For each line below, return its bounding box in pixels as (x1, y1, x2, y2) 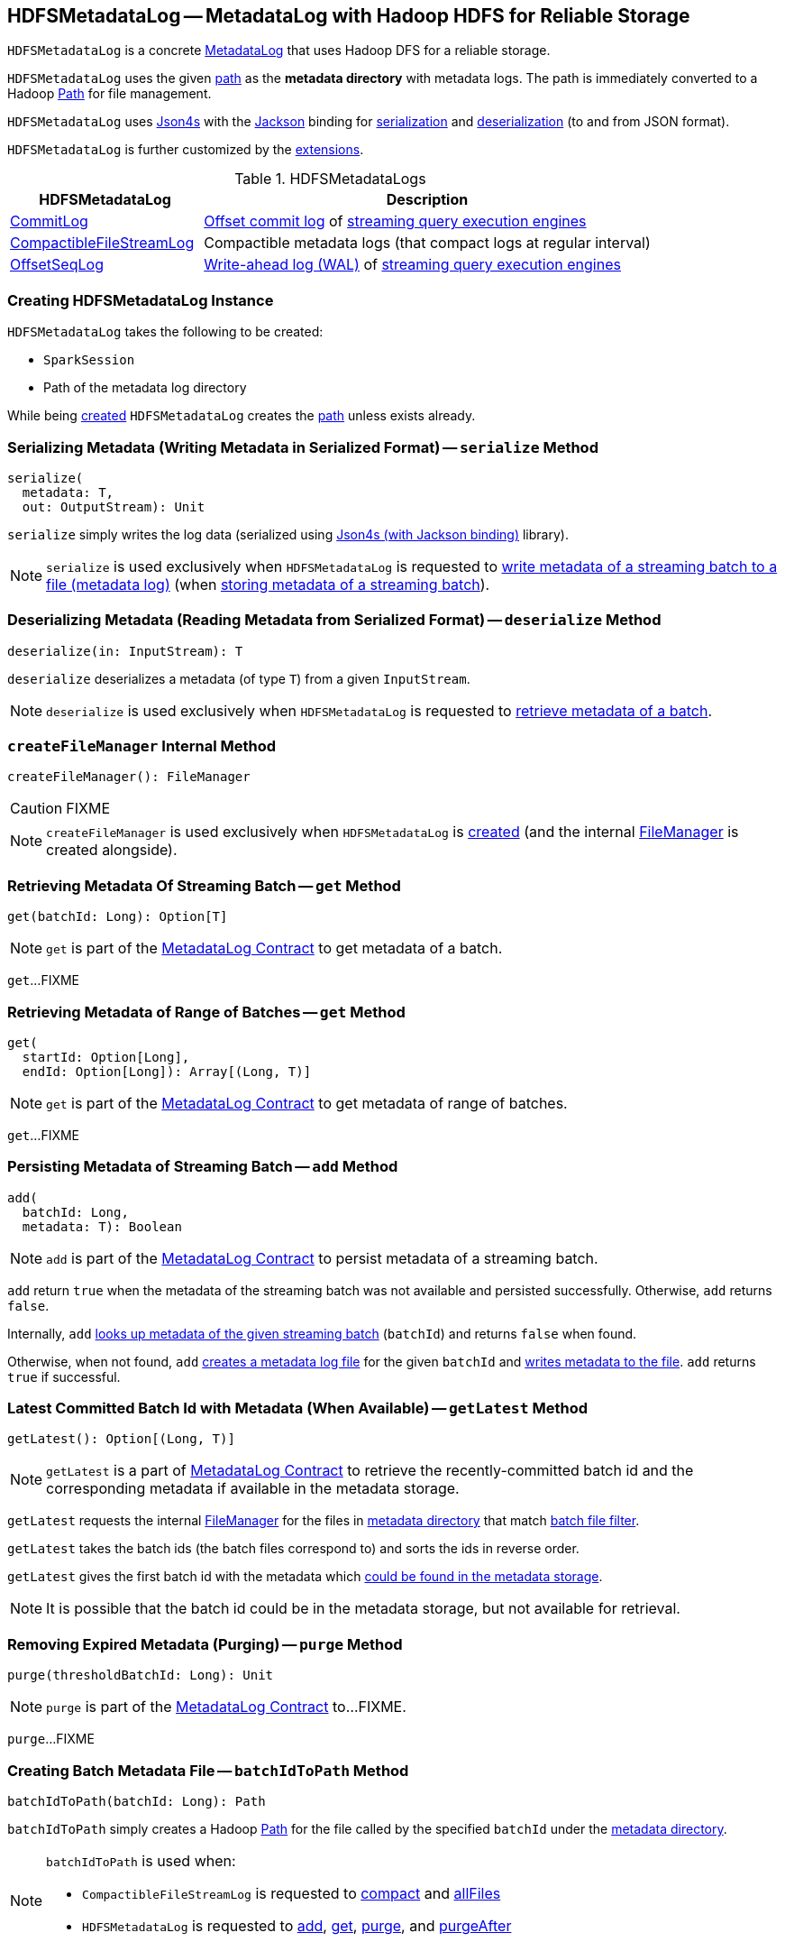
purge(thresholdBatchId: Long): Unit (7, 1668, 274, 1683)
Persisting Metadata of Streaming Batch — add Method (7, 1157, 398, 1176)
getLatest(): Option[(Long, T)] (7, 1431, 235, 1447)
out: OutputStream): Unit (22, 499, 205, 514)
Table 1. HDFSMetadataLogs (234, 170, 426, 189)
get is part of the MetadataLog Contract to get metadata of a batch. (46, 939, 503, 958)
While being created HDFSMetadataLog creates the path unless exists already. (7, 408, 476, 424)
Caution (10, 799, 63, 818)
